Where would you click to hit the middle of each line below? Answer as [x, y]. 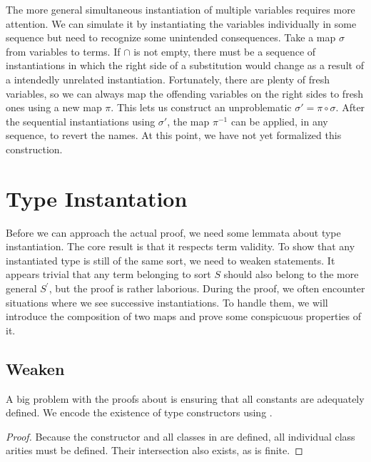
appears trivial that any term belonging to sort [108, 274]
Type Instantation [97, 198]
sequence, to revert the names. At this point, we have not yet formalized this [174, 135]
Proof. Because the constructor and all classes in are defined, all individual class [181, 436]
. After [350, 107]
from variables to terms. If [63, 51]
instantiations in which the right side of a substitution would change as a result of [185, 65]
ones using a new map [54, 107]
